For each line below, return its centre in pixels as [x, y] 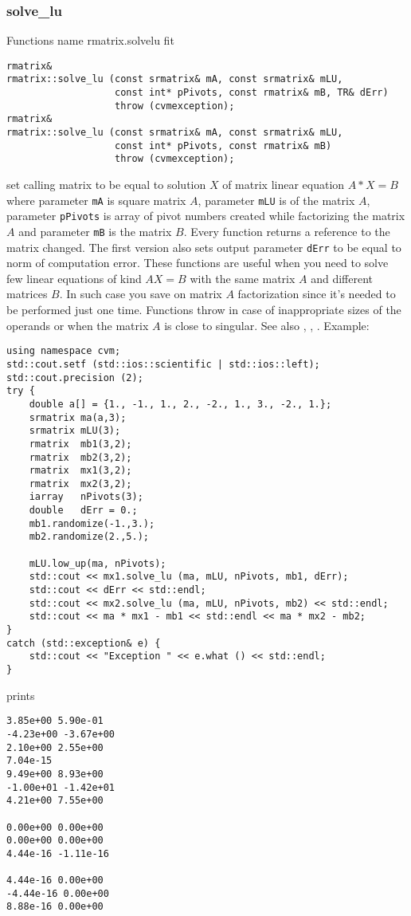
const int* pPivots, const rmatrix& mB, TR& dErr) [252, 93]
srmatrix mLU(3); [75, 431]
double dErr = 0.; [83, 511]
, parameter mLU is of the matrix [276, 200]
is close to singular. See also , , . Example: [267, 325]
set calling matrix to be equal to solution [106, 185]
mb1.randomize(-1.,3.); [92, 523]
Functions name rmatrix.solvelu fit [90, 40]
